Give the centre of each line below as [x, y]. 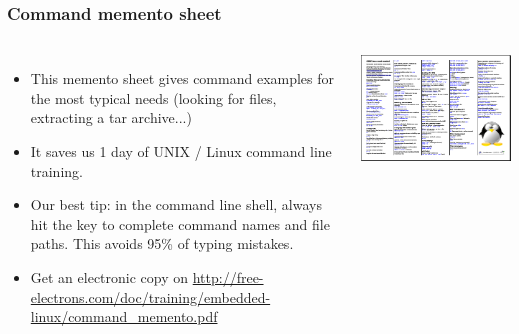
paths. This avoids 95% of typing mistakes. [162, 243]
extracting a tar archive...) [111, 117]
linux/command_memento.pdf [124, 316]
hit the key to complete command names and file [180, 223]
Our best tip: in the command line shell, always [176, 204]
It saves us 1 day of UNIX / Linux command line [181, 151]
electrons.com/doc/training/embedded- [150, 296]
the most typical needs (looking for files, [153, 97]
